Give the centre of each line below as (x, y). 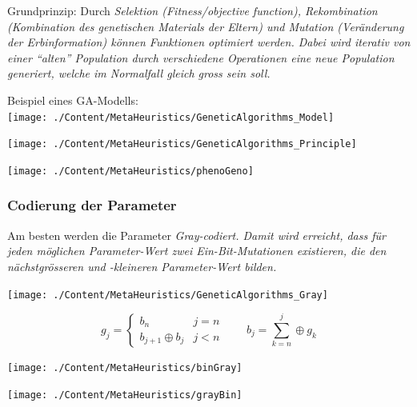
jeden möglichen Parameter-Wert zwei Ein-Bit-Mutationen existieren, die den (197, 251)
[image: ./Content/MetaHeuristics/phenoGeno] (130, 171)
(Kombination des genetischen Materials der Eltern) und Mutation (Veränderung (206, 26)
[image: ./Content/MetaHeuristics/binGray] (125, 367)
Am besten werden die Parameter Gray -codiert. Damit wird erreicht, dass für (196, 235)
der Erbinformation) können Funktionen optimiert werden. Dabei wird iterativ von (209, 42)
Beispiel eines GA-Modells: (73, 100)
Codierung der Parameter (92, 205)
